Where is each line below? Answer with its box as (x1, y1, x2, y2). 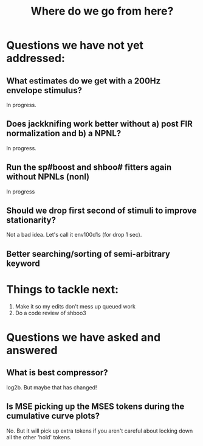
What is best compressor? (6, 368, 108, 378)
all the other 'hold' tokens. (6, 433, 72, 441)
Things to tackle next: (6, 283, 119, 296)
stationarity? (6, 215, 57, 226)
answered (6, 343, 58, 357)
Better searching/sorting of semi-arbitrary (6, 248, 170, 259)
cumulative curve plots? (6, 411, 100, 421)
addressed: (6, 52, 65, 65)
